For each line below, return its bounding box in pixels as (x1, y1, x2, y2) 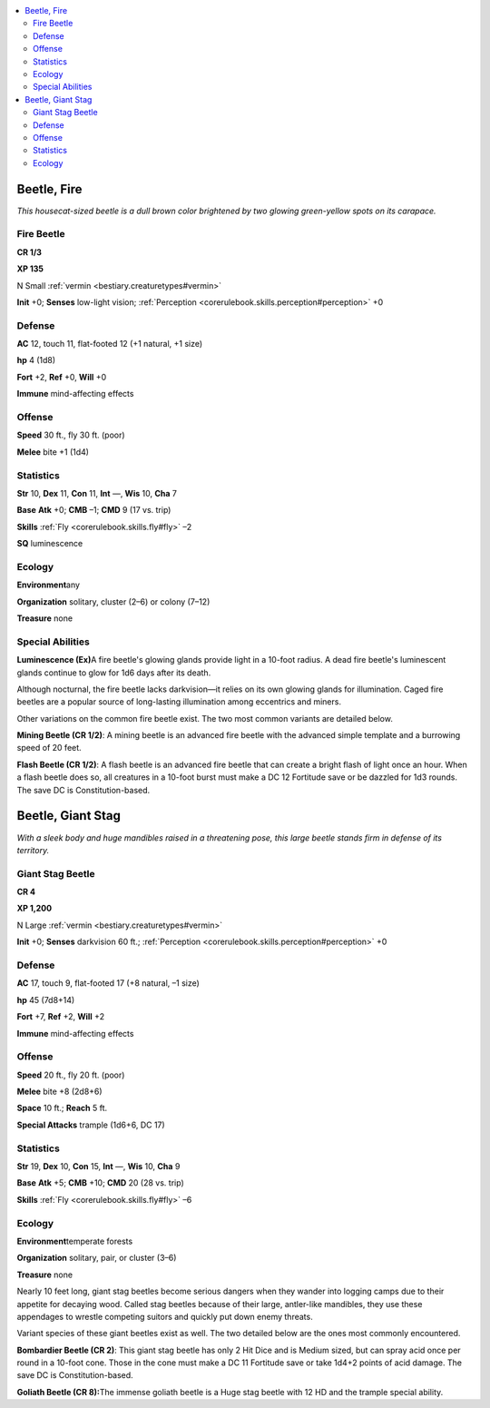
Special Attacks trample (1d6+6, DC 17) (16, 1119, 165, 1130)
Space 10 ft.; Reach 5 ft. (16, 1103, 108, 1114)
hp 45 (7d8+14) (16, 994, 75, 1005)
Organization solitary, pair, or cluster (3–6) (16, 1253, 177, 1264)
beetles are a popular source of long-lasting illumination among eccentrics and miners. (16, 696, 342, 707)
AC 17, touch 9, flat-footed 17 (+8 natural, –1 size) (16, 978, 200, 989)
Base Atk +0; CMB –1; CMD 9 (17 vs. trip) (16, 505, 171, 516)
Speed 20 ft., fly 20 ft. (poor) (16, 1069, 125, 1080)
